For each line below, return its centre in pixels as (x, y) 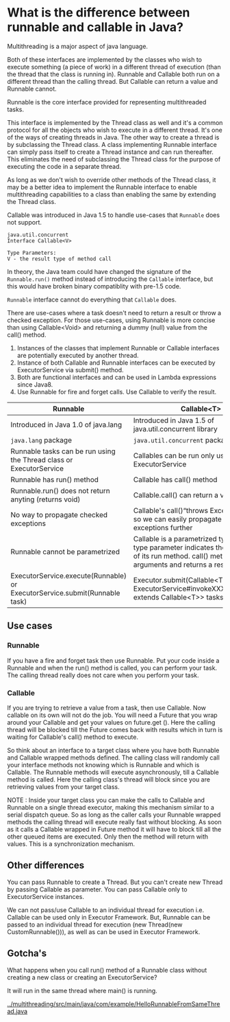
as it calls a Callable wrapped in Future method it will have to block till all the (114, 829)
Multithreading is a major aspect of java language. (78, 46)
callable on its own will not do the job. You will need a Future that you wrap (112, 715)
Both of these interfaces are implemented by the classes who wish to (104, 59)
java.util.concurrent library (175, 429)
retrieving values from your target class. (63, 786)
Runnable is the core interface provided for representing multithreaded (107, 102)
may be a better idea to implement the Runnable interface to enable (102, 187)
